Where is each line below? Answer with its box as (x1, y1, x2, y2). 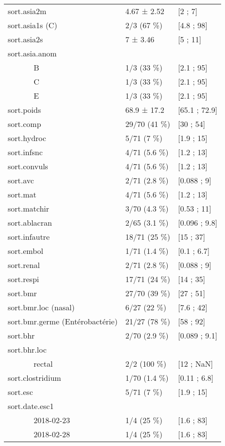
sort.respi (8, 273, 39, 285)
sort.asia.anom (8, 48, 57, 59)
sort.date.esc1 (8, 400, 54, 411)
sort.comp (8, 118, 41, 129)
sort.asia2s (8, 34, 43, 45)
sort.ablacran (8, 217, 52, 228)
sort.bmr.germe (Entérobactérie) (8, 316, 118, 327)
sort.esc (8, 386, 33, 397)
